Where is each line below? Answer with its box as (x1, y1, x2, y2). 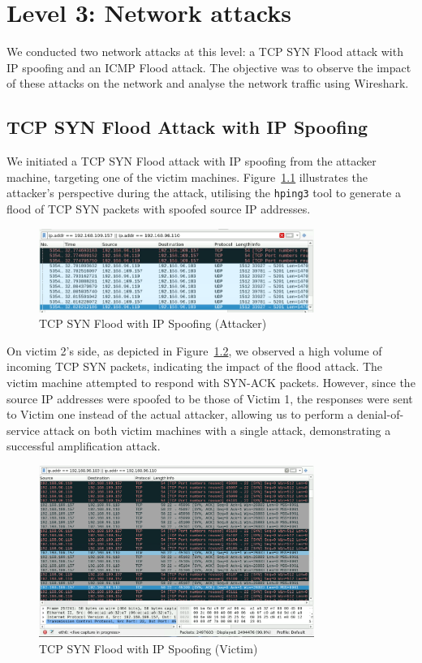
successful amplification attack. (6, 437, 161, 454)
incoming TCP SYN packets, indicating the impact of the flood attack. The (6, 358, 383, 375)
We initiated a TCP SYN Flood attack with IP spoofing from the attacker (6, 153, 377, 170)
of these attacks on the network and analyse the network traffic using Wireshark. (6, 75, 409, 92)
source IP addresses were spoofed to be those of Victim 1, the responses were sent (6, 390, 413, 407)
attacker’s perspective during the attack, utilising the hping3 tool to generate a (6, 184, 401, 201)
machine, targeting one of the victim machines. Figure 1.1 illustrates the (6, 168, 368, 185)
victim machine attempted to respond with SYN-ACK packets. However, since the (6, 373, 416, 390)
